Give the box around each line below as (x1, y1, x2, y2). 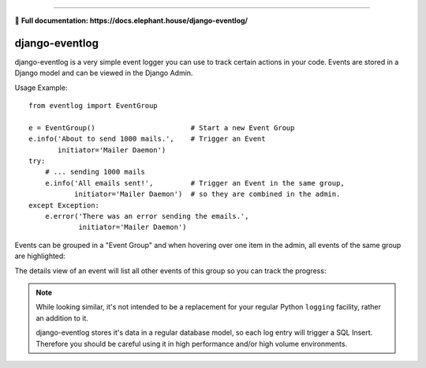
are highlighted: (14, 251, 66, 261)
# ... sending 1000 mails (44, 167, 146, 177)
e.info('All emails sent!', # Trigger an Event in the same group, (44, 178, 345, 187)
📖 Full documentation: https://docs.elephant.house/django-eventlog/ (14, 16, 248, 25)
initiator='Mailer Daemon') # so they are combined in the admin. (73, 190, 341, 199)
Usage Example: (14, 83, 68, 92)
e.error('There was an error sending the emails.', (44, 212, 249, 220)
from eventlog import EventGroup (28, 101, 158, 111)
